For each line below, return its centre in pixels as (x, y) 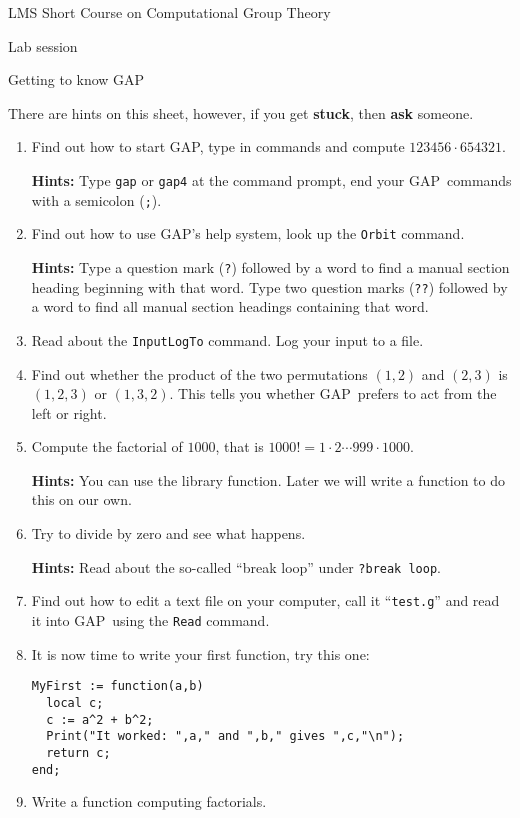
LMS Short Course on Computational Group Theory (169, 12)
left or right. (69, 412)
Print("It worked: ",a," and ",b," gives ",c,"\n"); (225, 736)
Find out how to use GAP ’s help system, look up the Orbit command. (248, 233)
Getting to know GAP (76, 79)
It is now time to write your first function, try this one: (200, 653)
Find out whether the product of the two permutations (199, 373)
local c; (75, 702)
